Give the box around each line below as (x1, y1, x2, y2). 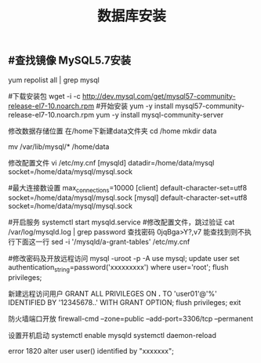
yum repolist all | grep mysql (8, 75, 100, 85)
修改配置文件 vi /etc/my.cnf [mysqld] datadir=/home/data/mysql (8, 158, 215, 167)
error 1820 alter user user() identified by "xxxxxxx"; (8, 347, 174, 356)
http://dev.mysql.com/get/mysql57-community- (82, 91, 237, 100)
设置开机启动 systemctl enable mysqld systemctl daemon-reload (8, 331, 217, 340)
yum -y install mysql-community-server (96, 110, 224, 119)
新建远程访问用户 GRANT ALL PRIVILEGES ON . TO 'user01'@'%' (8, 289, 218, 299)
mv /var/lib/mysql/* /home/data (8, 142, 110, 151)
